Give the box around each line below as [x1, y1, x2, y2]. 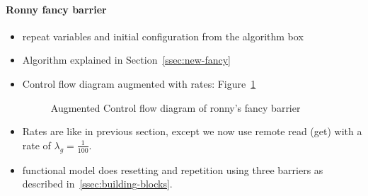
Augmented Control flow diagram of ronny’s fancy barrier [50, 100, 301, 115]
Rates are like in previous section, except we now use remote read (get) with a [22, 124, 362, 139]
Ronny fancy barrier [6, 1, 107, 16]
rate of [22, 137, 51, 152]
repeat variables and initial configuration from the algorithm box [22, 28, 304, 43]
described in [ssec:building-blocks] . [22, 176, 173, 191]
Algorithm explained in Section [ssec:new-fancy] [22, 52, 231, 67]
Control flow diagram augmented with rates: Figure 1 [22, 76, 256, 91]
